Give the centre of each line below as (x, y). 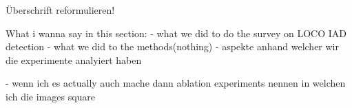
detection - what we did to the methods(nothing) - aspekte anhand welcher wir (172, 46)
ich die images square (51, 96)
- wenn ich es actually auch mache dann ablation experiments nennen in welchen (176, 83)
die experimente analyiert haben (74, 60)
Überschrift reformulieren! (60, 10)
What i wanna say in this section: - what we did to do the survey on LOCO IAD (176, 33)
